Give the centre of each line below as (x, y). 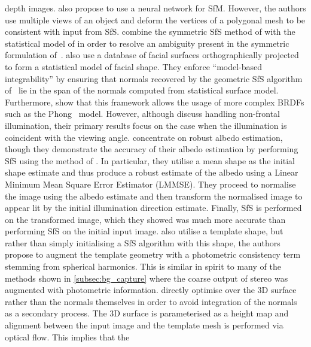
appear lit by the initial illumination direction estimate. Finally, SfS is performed (153, 208)
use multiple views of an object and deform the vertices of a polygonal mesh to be (155, 19)
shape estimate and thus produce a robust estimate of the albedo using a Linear (152, 172)
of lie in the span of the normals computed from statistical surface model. (142, 90)
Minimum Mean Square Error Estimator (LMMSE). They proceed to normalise (150, 184)
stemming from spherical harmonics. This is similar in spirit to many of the (143, 266)
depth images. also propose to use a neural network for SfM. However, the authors (155, 8)
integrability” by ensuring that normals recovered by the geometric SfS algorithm (154, 78)
